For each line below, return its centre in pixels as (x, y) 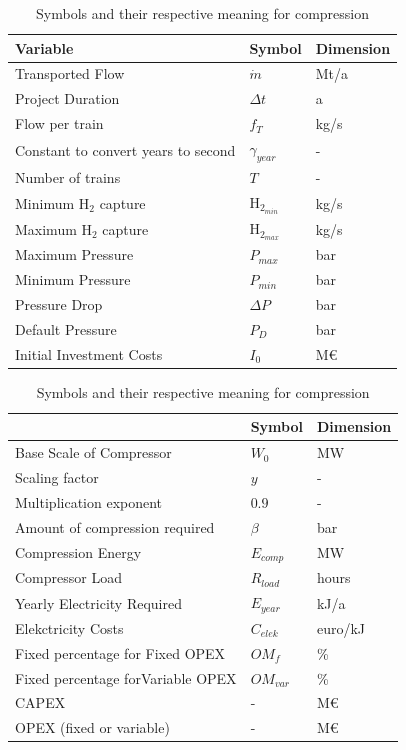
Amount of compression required (115, 526)
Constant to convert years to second (125, 150)
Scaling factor (57, 477)
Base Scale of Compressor (93, 452)
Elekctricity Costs (69, 627)
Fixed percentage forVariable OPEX (126, 677)
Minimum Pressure (73, 279)
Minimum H (52, 202)
